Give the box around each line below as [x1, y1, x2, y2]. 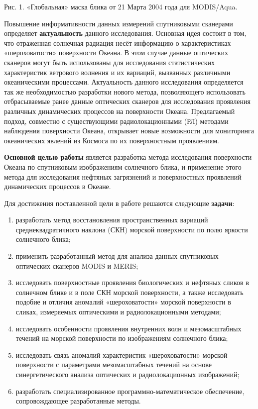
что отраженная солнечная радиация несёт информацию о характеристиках [4, 37, 231, 48]
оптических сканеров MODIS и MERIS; [15, 260, 138, 271]
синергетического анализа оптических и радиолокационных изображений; [15, 369, 240, 379]
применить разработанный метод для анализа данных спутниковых [15, 251, 219, 261]
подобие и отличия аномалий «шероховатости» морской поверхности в [15, 297, 231, 307]
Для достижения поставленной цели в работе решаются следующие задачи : [4, 198, 235, 208]
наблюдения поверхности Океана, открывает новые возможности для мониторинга [4, 125, 255, 136]
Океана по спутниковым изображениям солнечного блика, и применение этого [4, 161, 242, 172]
